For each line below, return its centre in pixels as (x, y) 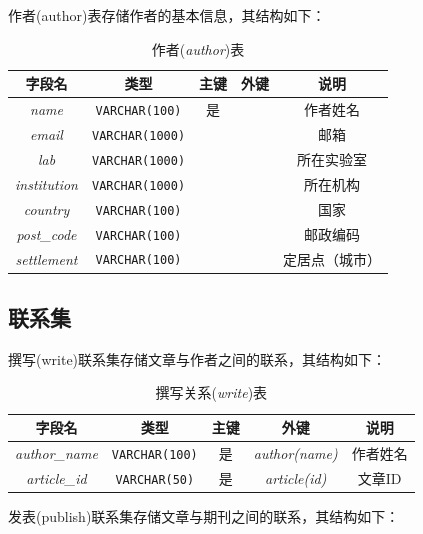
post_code (46, 233)
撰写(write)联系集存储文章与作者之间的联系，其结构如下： (197, 358)
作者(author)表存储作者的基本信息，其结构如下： (167, 15)
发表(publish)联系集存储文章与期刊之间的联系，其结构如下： (204, 515)
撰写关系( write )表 (211, 392)
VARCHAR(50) (155, 479)
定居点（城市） (332, 258)
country (46, 208)
